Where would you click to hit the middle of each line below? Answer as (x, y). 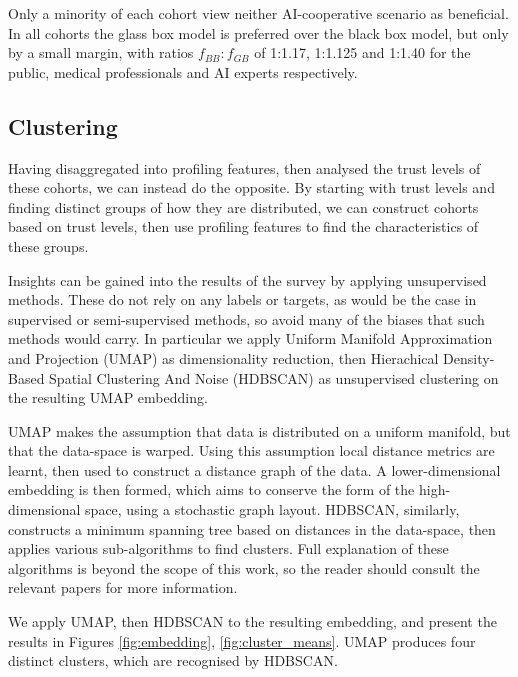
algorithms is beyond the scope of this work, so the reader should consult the (244, 567)
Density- (469, 357)
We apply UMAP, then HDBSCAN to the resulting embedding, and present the (252, 621)
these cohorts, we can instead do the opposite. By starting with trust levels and (251, 187)
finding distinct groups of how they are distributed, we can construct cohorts (243, 206)
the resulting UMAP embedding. (108, 397)
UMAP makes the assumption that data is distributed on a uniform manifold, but (259, 430)
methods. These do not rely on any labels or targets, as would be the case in (242, 299)
